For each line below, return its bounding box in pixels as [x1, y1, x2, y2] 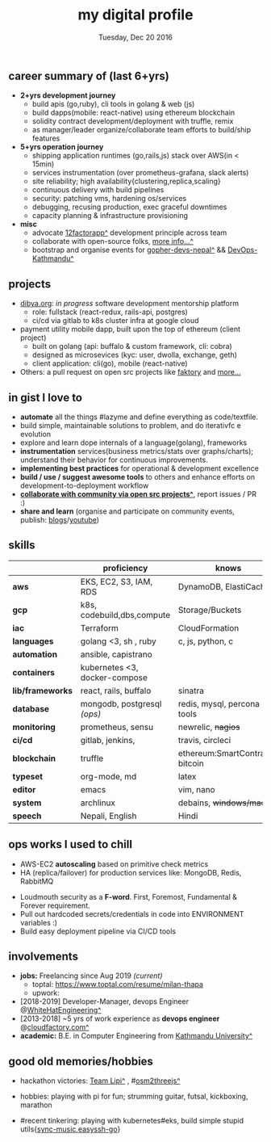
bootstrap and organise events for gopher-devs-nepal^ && [31, 245, 227, 255]
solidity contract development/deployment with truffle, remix [31, 116, 234, 126]
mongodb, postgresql [80, 698, 162, 709]
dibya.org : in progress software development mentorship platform [19, 299, 240, 309]
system [12, 797, 42, 808]
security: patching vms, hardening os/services [31, 194, 187, 204]
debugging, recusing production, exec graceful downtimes [31, 202, 227, 212]
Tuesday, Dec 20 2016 [98, 32, 173, 42]
